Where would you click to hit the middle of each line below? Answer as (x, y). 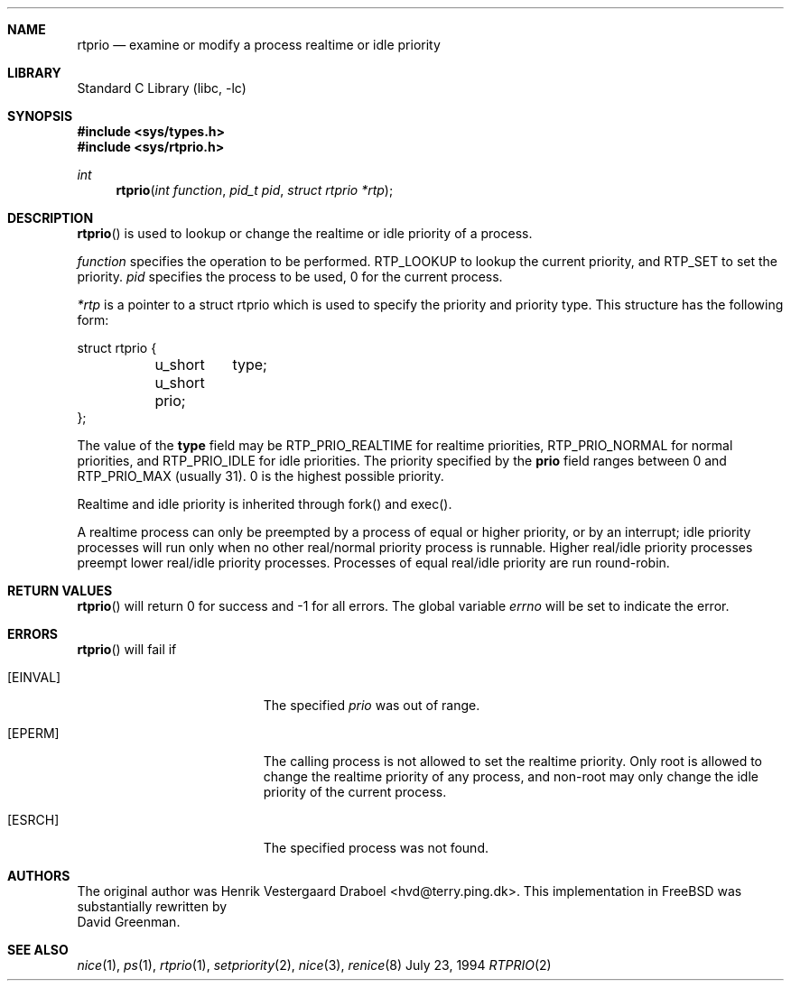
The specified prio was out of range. (372, 705)
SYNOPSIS (40, 116)
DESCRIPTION (51, 218)
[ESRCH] (33, 820)
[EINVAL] (34, 677)
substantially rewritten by (152, 906)
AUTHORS (39, 876)
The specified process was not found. (376, 848)
